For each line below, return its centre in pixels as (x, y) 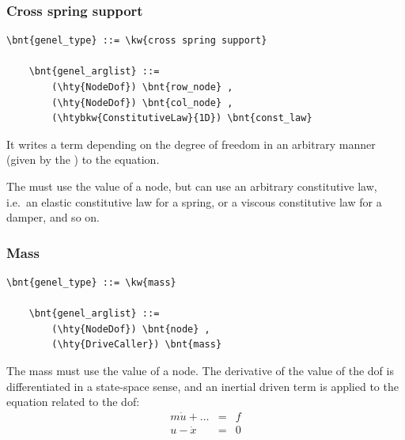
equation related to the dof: (73, 402)
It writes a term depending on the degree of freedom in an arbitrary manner (191, 144)
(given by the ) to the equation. (83, 159)
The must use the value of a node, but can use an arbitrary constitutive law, (192, 186)
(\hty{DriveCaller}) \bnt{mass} (137, 345)
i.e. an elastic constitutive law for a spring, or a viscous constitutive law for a (194, 201)
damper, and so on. (53, 217)
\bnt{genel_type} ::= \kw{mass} (91, 282)
